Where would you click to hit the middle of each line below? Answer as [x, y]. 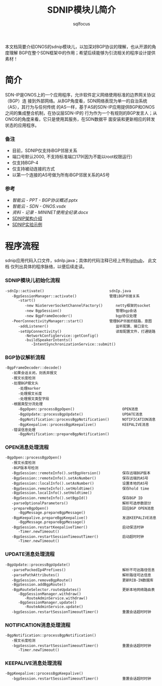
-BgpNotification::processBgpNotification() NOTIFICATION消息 [87, 419]
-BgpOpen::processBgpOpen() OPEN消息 [78, 409]
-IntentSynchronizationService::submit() [73, 344]
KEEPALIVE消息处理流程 [33, 663]
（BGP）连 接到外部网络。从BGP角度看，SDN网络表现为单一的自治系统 [76, 101]
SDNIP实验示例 [27, 225]
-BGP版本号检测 [25, 468]
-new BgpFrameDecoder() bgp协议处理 [81, 316]
